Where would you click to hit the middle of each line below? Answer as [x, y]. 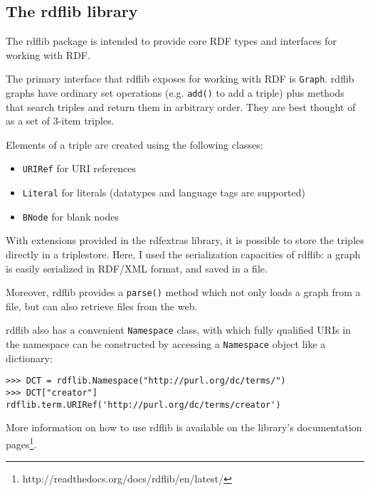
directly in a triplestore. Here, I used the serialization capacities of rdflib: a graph [183, 254]
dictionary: [29, 358]
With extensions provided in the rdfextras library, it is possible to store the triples [185, 240]
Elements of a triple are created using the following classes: [134, 144]
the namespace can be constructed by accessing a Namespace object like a [166, 344]
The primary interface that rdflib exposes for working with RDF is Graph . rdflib [180, 79]
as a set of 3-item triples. [60, 121]
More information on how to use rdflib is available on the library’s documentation [184, 427]
